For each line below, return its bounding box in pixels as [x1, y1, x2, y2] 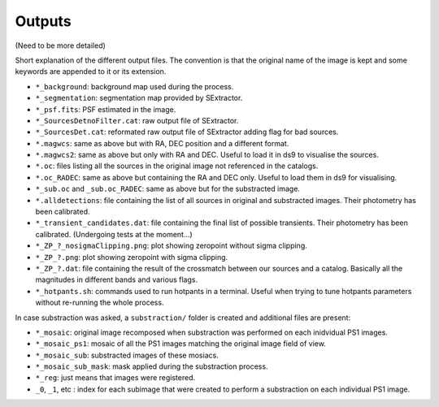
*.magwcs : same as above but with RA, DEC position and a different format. [35, 138, 289, 148]
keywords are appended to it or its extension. [15, 67, 167, 76]
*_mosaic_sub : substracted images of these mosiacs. [35, 350, 219, 360]
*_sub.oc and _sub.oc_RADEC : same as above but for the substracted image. [35, 184, 301, 194]
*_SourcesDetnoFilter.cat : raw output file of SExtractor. [35, 115, 239, 125]
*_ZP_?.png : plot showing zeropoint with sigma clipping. [35, 252, 228, 262]
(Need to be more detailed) [15, 41, 106, 50]
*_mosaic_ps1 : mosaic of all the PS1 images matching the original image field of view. [35, 339, 327, 349]
